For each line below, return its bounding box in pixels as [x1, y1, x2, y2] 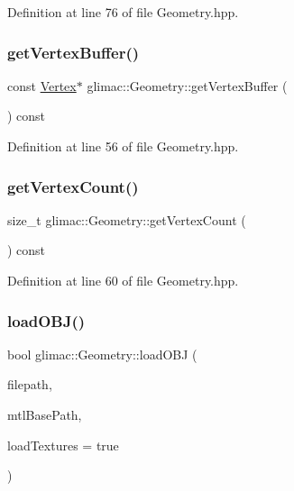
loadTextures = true [7, 435, 119, 454]
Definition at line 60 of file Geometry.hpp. [7, 271, 239, 289]
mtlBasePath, [7, 405, 82, 423]
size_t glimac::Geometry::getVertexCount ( [7, 210, 246, 229]
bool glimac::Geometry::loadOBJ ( [7, 344, 198, 363]
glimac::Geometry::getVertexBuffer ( [87, 76, 288, 95]
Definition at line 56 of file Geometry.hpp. [7, 137, 239, 155]
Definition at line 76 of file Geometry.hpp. [7, 3, 239, 21]
